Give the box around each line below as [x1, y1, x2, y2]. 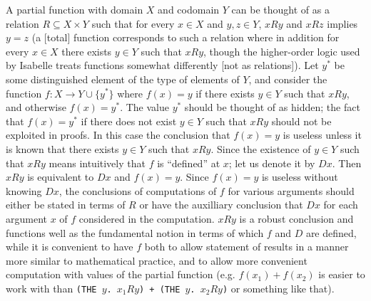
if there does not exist [81, 113, 177, 128]
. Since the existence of [210, 141, 311, 156]
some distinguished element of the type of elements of [6, 71, 240, 86]
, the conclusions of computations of [59, 183, 217, 198]
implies [327, 16, 358, 31]
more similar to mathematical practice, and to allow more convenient [6, 253, 308, 268]
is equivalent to [27, 169, 94, 184]
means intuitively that [49, 155, 146, 170]
